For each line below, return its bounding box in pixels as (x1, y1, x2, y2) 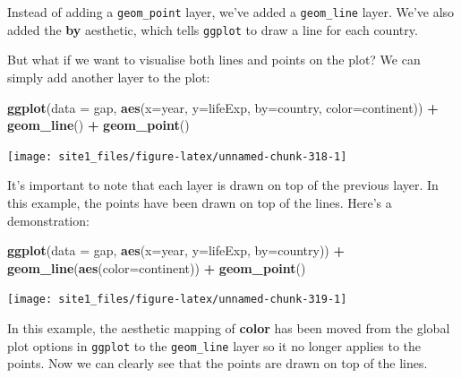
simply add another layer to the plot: (7, 67, 210, 86)
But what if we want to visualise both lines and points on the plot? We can (7, 50, 421, 69)
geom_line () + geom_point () (7, 116, 190, 134)
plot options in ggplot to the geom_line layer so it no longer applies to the (7, 336, 421, 355)
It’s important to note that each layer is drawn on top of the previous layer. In (7, 176, 439, 194)
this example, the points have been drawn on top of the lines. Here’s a (7, 193, 392, 211)
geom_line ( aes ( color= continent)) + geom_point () (7, 258, 306, 277)
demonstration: (7, 210, 90, 229)
